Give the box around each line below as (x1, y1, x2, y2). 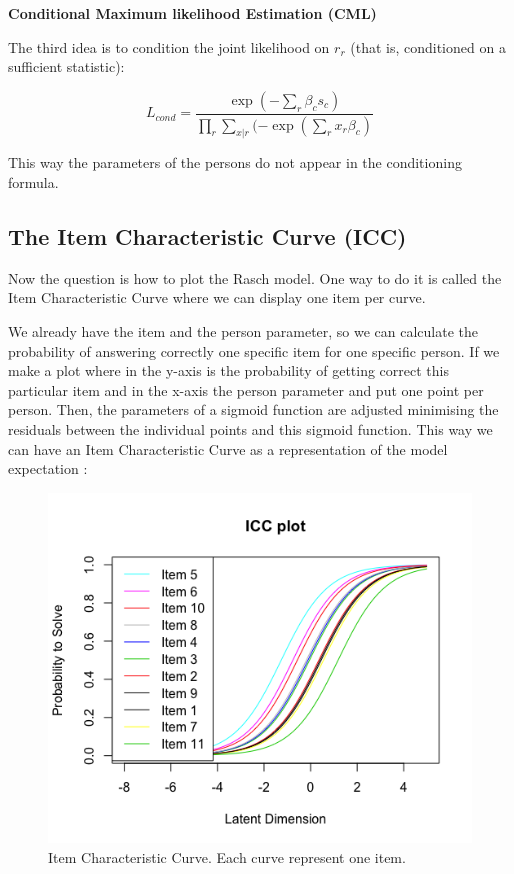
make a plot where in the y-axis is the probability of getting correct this (8, 360, 449, 381)
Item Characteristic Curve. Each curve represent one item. (48, 846, 406, 867)
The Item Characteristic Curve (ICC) (8, 221, 407, 252)
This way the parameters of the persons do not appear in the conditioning (8, 152, 462, 173)
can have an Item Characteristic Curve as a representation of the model (8, 438, 448, 459)
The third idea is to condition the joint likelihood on (8, 36, 330, 57)
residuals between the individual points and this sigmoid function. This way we (8, 419, 493, 439)
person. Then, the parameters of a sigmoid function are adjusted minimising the (8, 399, 499, 420)
